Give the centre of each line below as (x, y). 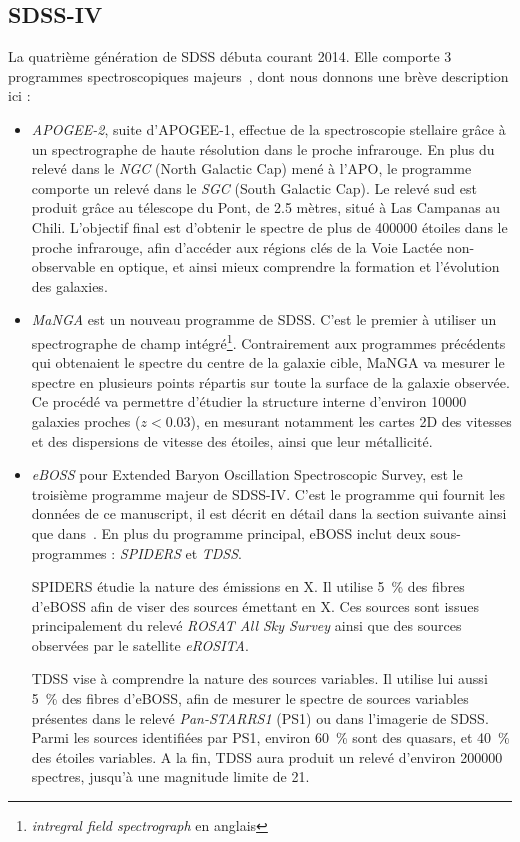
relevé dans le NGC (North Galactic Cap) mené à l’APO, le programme (251, 168)
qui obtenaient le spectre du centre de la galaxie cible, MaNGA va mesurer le (268, 362)
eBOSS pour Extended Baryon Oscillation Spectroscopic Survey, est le (247, 474)
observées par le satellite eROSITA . (140, 644)
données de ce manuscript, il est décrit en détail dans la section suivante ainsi (269, 513)
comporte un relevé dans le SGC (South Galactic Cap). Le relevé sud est (254, 187)
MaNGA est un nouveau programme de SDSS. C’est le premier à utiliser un (264, 319)
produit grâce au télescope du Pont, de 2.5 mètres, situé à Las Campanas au (266, 207)
